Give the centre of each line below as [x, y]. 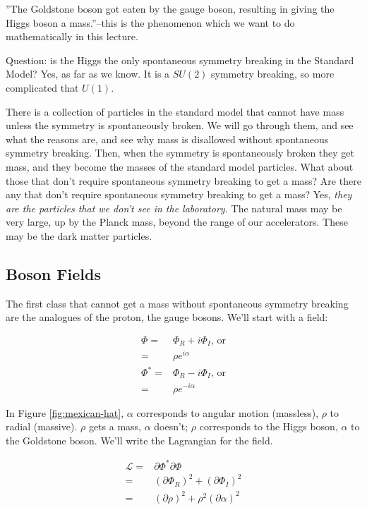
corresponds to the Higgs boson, [269, 426]
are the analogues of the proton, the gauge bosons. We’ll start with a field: [167, 317]
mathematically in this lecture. [72, 36]
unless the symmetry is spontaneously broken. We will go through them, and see [180, 125]
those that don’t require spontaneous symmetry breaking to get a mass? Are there [183, 180]
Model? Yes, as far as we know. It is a [88, 74]
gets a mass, [115, 426]
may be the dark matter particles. [79, 235]
